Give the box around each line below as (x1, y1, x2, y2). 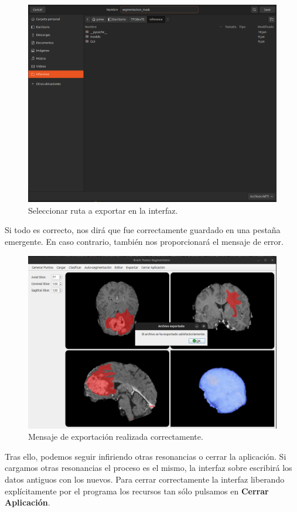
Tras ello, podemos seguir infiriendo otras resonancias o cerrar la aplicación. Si (5, 450, 286, 462)
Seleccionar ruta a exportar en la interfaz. (28, 204, 178, 216)
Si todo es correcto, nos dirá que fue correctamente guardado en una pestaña (5, 224, 281, 236)
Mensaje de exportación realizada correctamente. (28, 430, 203, 443)
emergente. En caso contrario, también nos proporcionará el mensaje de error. (5, 235, 284, 247)
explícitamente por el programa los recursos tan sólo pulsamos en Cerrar (5, 484, 269, 497)
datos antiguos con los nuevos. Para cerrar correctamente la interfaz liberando (5, 473, 285, 485)
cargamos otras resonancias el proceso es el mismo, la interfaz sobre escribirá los (5, 462, 292, 474)
